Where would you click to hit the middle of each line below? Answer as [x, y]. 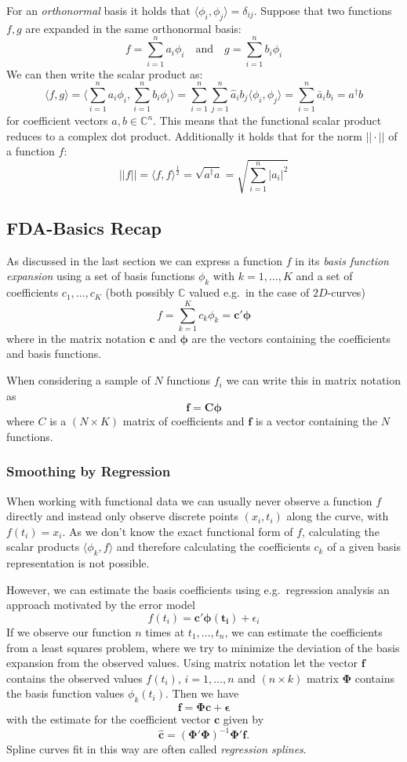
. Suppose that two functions [323, 10]
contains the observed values [74, 678]
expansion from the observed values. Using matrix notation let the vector [182, 663]
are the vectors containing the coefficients [291, 338]
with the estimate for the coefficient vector [109, 719]
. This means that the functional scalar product [267, 120]
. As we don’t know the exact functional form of [178, 531]
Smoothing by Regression [89, 471]
